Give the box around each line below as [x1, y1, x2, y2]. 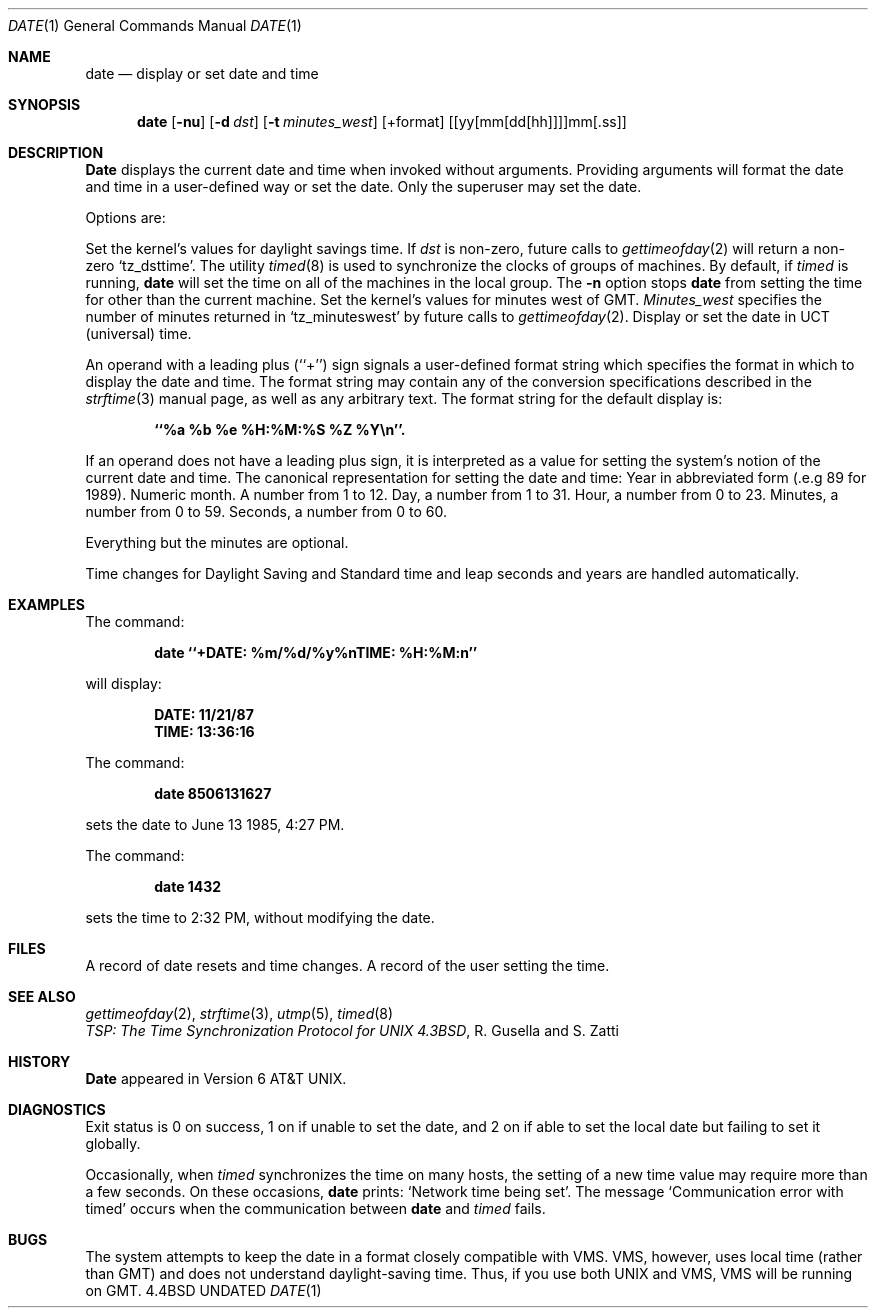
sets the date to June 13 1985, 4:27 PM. [85, 816, 345, 833]
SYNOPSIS [8, 96, 81, 113]
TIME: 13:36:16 [154, 723, 255, 740]
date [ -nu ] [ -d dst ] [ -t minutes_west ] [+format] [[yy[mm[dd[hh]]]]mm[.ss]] [137, 113, 627, 130]
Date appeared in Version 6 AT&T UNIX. [85, 1070, 347, 1087]
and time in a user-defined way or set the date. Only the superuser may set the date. [85, 178, 642, 195]
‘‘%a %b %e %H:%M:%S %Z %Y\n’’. [154, 421, 406, 438]
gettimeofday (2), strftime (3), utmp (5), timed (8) [85, 1005, 394, 1022]
